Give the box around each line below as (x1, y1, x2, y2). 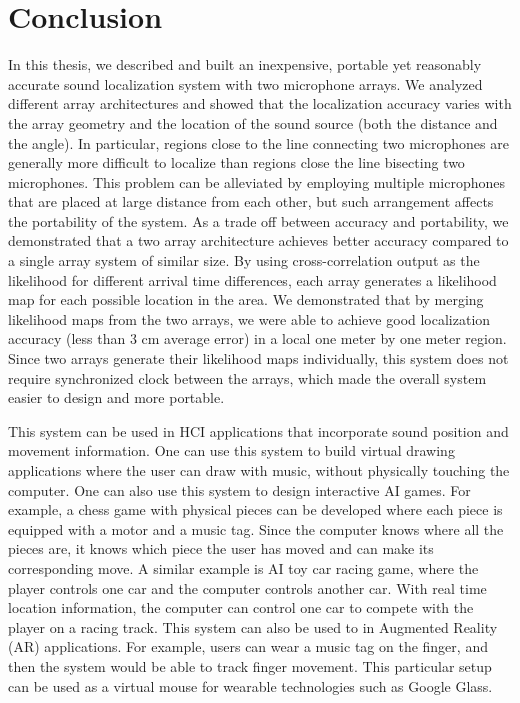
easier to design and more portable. (8, 387, 225, 408)
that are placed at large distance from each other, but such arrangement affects (8, 191, 494, 212)
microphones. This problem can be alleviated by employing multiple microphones (8, 171, 505, 192)
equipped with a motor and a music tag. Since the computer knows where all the (8, 518, 504, 539)
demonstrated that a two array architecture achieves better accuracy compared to (8, 230, 509, 251)
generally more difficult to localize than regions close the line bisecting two (8, 152, 465, 173)
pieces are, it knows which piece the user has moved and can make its (8, 538, 434, 559)
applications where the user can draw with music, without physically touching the (8, 460, 510, 480)
